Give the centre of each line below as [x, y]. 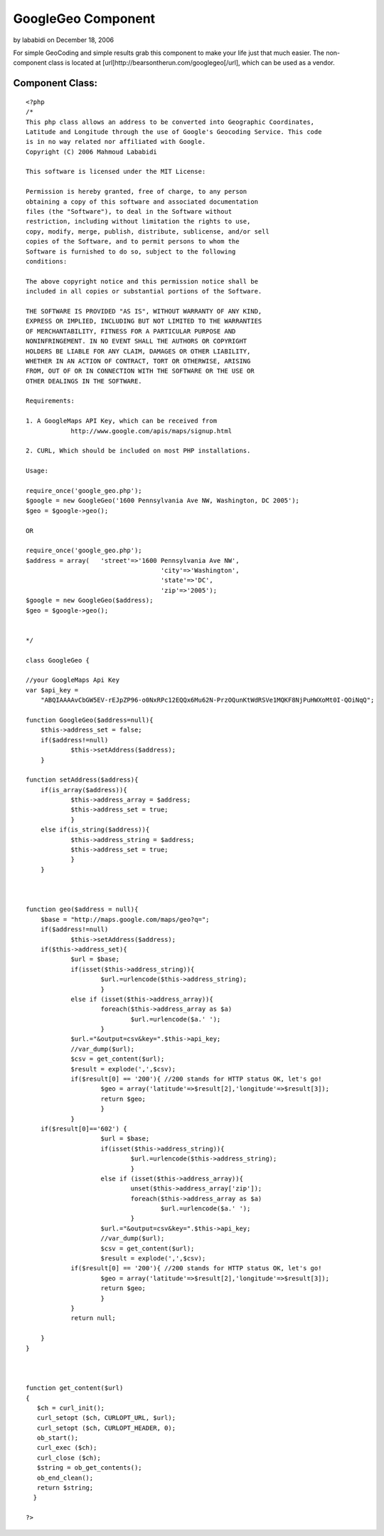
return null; [94, 1318]
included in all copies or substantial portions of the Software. [144, 291]
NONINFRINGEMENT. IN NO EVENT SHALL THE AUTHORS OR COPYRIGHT [137, 341]
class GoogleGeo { [58, 660]
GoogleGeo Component [84, 19]
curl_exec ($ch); [67, 1448]
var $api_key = [52, 690]
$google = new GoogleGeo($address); [90, 601]
